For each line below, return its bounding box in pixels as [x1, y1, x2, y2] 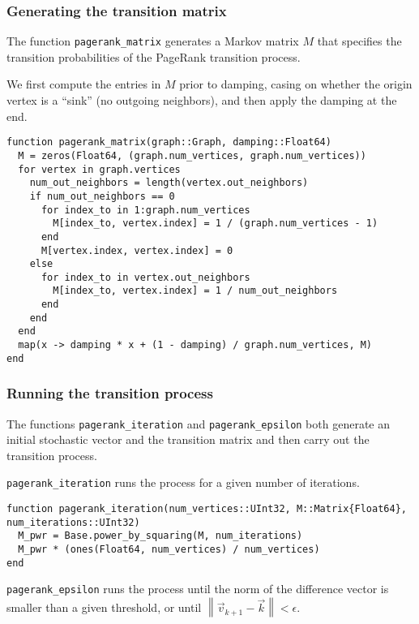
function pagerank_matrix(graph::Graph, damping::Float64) [6, 136, 331, 148]
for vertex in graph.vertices [18, 163, 181, 175]
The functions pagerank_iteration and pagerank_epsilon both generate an [6, 415, 390, 432]
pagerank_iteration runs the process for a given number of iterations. [6, 474, 360, 491]
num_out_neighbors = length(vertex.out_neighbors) [29, 177, 309, 189]
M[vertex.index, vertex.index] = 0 [41, 244, 233, 256]
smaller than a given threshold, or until [6, 599, 202, 616]
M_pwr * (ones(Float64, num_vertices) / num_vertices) [18, 544, 320, 556]
